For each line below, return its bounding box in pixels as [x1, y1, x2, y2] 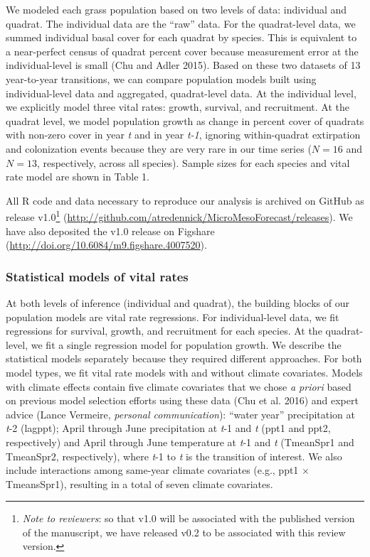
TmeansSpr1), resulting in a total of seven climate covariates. [6, 476, 273, 491]
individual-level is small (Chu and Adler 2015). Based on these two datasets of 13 [6, 58, 361, 72]
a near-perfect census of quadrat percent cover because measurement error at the [6, 43, 359, 58]
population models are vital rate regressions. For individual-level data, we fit [6, 309, 339, 324]
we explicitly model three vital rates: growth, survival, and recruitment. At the [6, 99, 349, 114]
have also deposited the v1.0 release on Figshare [6, 223, 215, 238]
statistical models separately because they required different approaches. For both [6, 351, 362, 366]
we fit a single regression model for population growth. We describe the [31, 337, 342, 352]
